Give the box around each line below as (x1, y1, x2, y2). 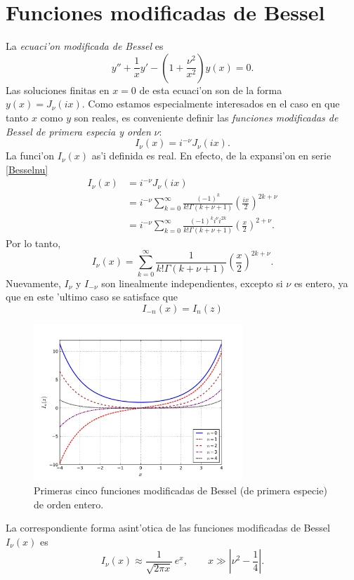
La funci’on (6, 148, 55, 163)
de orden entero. (34, 496, 104, 511)
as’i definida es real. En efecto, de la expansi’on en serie (91, 148, 332, 163)
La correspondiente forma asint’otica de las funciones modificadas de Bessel (6, 520, 330, 535)
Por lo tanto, (6, 235, 61, 250)
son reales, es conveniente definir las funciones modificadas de (74, 110, 339, 124)
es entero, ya (294, 275, 348, 290)
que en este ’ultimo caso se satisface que (6, 289, 178, 304)
